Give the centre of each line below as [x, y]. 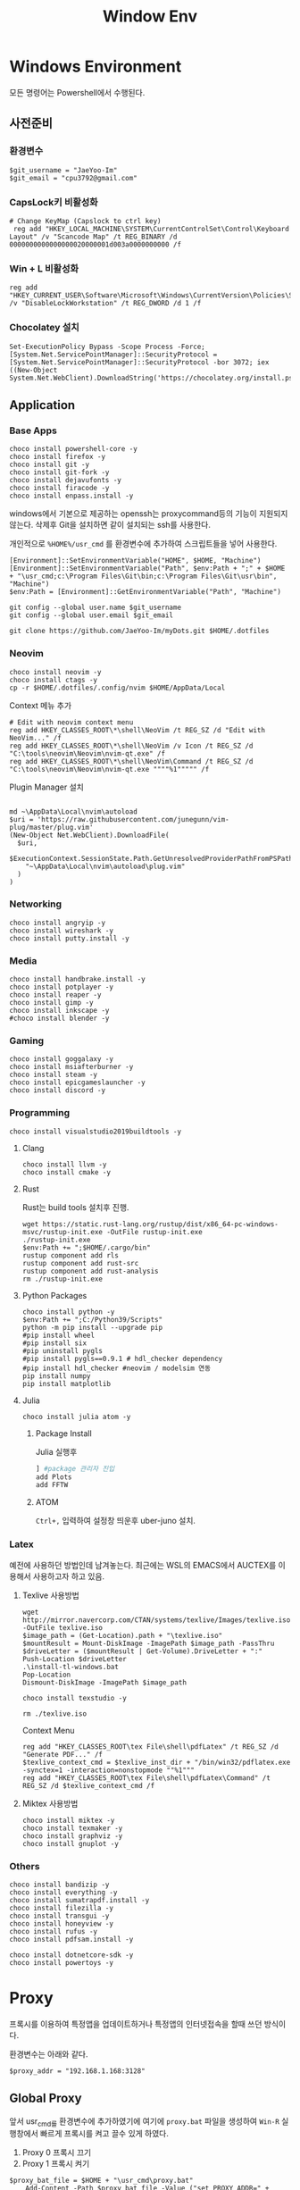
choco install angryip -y [57, 923]
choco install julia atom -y [76, 1417]
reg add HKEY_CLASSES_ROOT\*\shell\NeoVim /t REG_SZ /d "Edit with [137, 730]
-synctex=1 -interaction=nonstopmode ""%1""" [108, 1770]
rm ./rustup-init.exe [62, 1279]
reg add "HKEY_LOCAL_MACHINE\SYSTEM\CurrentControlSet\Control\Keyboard [151, 229]
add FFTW [52, 1485]
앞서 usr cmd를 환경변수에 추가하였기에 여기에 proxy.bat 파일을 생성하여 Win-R [144, 2122]
